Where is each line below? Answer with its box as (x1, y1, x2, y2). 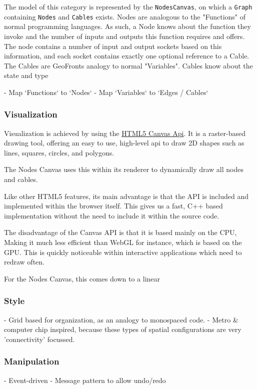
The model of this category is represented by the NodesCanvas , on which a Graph (4, 1, 252, 11)
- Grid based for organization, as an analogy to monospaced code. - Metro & (4, 314, 238, 324)
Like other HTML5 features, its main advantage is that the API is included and (4, 190, 249, 201)
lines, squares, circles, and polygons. (4, 147, 114, 157)
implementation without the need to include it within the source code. (4, 210, 219, 220)
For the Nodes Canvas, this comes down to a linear (4, 273, 160, 283)
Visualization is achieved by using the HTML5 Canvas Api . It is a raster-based (4, 127, 246, 138)
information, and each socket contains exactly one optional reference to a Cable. (4, 50, 249, 61)
